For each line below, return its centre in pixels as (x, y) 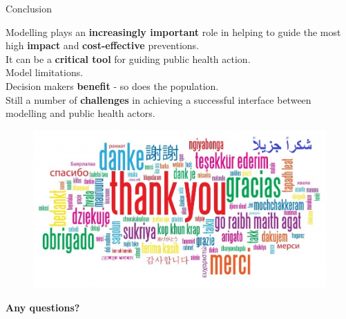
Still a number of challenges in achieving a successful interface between (158, 99)
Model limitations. (45, 72)
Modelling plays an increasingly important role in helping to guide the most (173, 31)
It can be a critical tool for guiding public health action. (128, 58)
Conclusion (29, 8)
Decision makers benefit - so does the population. (112, 85)
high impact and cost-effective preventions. (103, 45)
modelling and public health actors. (80, 113)
